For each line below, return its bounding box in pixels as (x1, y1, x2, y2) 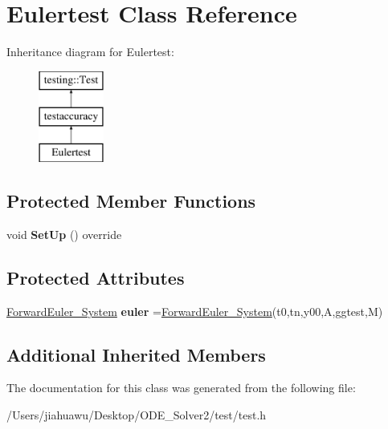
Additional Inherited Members (6, 342, 266, 366)
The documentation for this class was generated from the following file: (6, 379, 356, 396)
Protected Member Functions (6, 188, 256, 213)
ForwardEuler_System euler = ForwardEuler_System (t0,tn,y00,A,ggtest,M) (6, 302, 383, 319)
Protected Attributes (6, 265, 185, 289)
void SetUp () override (6, 225, 122, 242)
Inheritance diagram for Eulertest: (6, 43, 174, 60)
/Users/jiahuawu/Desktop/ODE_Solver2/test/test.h (6, 407, 267, 423)
